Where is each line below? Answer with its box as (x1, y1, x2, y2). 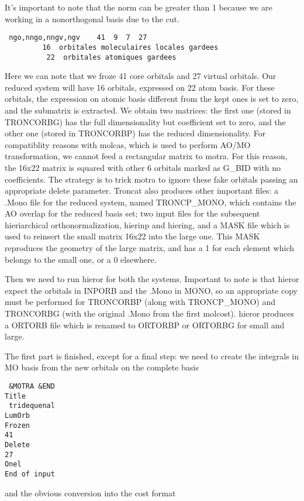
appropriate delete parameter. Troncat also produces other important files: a (5, 184, 279, 197)
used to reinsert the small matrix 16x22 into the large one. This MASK (5, 230, 260, 242)
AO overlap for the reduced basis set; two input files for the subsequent (5, 207, 260, 219)
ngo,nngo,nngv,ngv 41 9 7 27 (9, 33, 147, 42)
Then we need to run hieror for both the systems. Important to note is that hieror (5, 273, 299, 285)
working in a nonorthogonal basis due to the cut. (5, 12, 179, 25)
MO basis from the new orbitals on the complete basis (5, 361, 199, 373)
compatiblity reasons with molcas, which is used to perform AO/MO (5, 138, 251, 150)
